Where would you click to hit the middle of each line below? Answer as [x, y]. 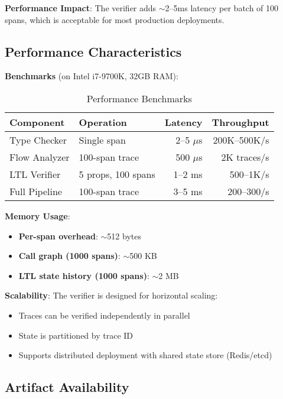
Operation [103, 122]
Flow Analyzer [40, 157]
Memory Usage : [38, 215]
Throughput [240, 122]
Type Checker [38, 140]
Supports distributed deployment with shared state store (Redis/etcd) [145, 355]
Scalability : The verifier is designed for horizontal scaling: [111, 295]
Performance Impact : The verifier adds [81, 8]
